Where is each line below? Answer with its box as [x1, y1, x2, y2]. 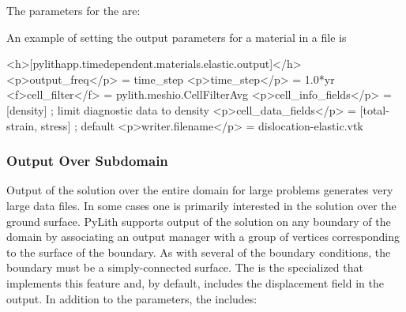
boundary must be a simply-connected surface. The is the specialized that [6, 259, 363, 276]
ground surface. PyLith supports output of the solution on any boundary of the [6, 212, 391, 229]
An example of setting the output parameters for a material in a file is [6, 28, 347, 45]
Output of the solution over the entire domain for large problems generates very [6, 182, 393, 198]
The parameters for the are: [6, 2, 141, 18]
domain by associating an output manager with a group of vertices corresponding [6, 228, 400, 245]
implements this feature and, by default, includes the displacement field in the [6, 274, 384, 291]
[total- [359, 101, 389, 118]
